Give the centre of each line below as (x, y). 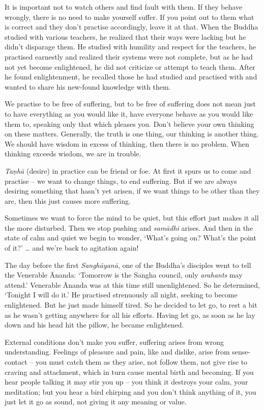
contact (16, 362)
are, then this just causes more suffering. (68, 200)
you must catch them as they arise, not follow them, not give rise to (142, 362)
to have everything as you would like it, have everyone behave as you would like (129, 113)
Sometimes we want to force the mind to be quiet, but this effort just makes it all (132, 218)
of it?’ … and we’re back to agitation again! (72, 248)
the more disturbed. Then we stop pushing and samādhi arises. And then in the (129, 227)
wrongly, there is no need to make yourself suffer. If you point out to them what (129, 17)
